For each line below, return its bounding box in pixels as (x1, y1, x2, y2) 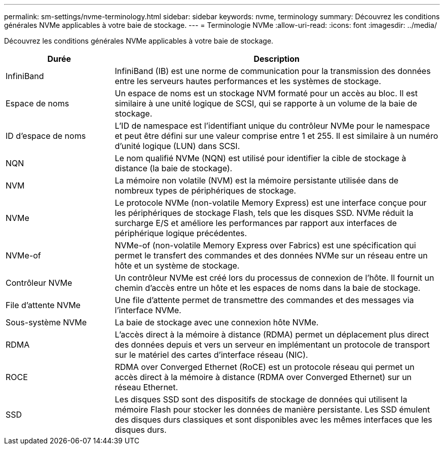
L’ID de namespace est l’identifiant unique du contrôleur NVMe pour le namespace (115, 121, 430, 131)
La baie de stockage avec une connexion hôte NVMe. (115, 317, 319, 327)
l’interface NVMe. (115, 305, 181, 315)
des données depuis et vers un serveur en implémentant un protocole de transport (115, 340, 430, 350)
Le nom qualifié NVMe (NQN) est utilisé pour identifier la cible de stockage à (115, 153, 406, 163)
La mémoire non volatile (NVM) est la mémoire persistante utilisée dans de (115, 175, 399, 185)
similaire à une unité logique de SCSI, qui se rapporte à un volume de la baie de (115, 98, 417, 108)
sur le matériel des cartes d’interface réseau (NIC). (115, 350, 308, 360)
